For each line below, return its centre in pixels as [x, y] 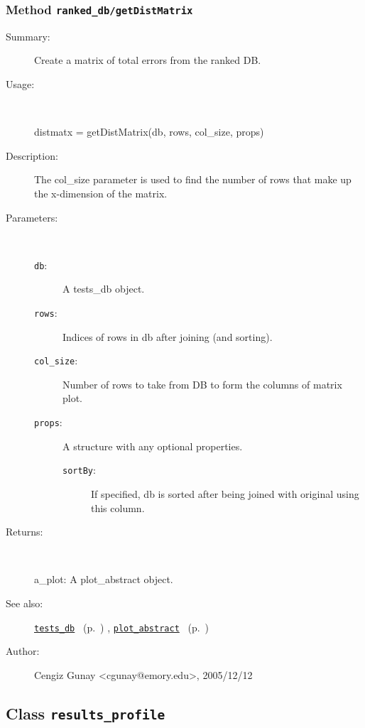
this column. [118, 507]
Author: [23, 651]
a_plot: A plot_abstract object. [104, 579]
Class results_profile [86, 713]
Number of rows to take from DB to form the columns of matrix [202, 384]
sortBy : [79, 470]
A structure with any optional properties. [153, 446]
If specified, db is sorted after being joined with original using [225, 493]
